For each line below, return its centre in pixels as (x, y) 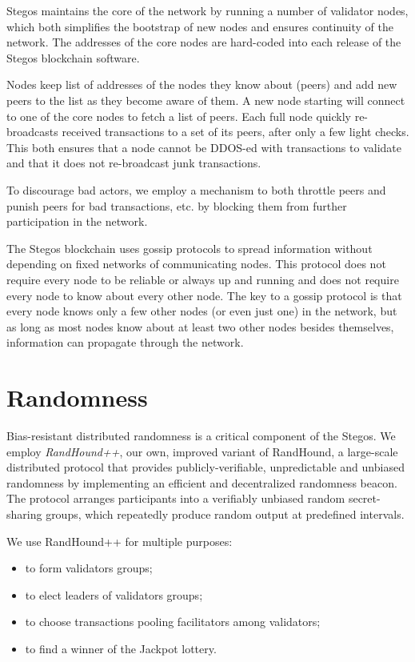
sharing (24, 514)
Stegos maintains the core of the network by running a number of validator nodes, (207, 10)
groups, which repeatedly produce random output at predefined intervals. (225, 514)
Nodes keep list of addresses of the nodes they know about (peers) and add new (202, 84)
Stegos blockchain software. (73, 57)
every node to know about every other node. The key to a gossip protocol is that (204, 295)
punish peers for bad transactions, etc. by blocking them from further (177, 205)
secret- (364, 498)
